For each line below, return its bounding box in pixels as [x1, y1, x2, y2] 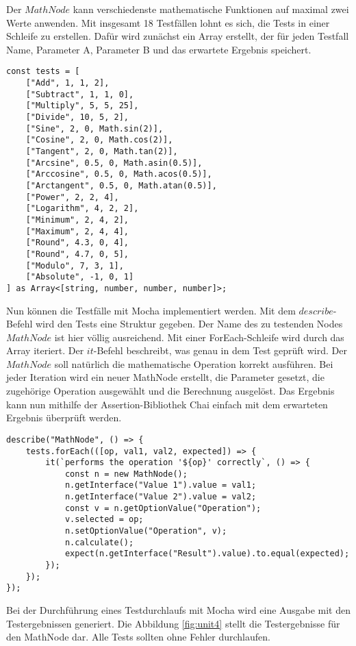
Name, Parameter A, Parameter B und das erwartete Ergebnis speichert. [6, 42, 311, 56]
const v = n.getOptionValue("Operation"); [64, 503, 262, 513]
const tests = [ [6, 66, 80, 77]
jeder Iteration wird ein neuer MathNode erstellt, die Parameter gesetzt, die [6, 370, 325, 384]
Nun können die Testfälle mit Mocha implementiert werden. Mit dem [6, 303, 296, 317]
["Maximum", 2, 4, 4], [25, 226, 129, 236]
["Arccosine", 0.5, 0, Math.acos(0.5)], [25, 169, 212, 179]
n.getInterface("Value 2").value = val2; [64, 492, 257, 502]
